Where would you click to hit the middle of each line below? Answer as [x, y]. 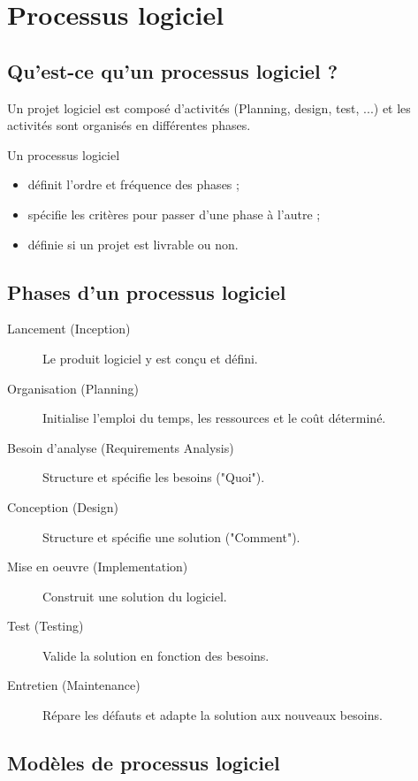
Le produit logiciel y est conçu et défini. [150, 358]
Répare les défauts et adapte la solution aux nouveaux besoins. [213, 715]
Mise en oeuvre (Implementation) [98, 567]
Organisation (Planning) [73, 388]
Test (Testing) [46, 626]
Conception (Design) [63, 506]
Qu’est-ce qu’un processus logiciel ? [173, 70]
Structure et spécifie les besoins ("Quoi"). [154, 477]
